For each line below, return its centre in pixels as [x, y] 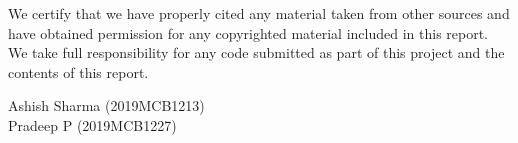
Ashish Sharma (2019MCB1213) [106, 105]
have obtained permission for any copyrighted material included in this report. [248, 32]
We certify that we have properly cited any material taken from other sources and [259, 13]
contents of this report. [78, 71]
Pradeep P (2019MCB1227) [92, 124]
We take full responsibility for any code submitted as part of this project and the [256, 52]
